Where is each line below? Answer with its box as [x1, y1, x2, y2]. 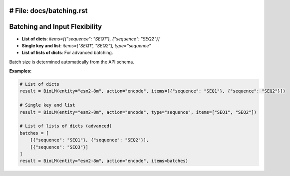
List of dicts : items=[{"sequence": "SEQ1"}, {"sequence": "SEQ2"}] [21, 35, 160, 42]
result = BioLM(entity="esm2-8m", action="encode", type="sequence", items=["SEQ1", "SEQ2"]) [19, 109, 257, 115]
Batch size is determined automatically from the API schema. [9, 59, 135, 65]
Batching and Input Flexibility [9, 22, 102, 31]
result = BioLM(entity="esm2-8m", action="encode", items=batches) [19, 158, 189, 164]
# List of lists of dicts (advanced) [19, 123, 112, 129]
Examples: [9, 68, 32, 74]
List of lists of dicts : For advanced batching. [21, 50, 113, 56]
